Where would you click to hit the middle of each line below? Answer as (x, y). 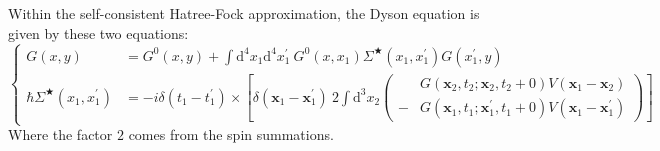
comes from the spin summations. (231, 134)
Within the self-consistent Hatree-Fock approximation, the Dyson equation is (244, 13)
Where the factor (60, 134)
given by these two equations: (98, 32)
